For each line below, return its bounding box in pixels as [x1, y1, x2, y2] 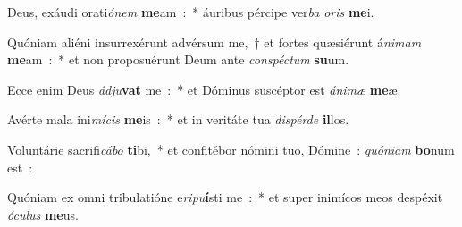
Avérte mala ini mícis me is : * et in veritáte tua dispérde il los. [7, 110, 349, 129]
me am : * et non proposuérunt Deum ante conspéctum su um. [7, 50, 349, 69]
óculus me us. [7, 205, 79, 223]
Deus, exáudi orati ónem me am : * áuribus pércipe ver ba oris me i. [7, 3, 374, 21]
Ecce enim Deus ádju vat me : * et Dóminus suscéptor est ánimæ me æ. [7, 80, 401, 98]
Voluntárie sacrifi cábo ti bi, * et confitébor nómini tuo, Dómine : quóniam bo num [7, 139, 455, 158]
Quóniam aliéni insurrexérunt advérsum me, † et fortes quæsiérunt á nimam [7, 32, 422, 51]
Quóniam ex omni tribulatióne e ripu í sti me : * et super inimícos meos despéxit [7, 188, 443, 206]
